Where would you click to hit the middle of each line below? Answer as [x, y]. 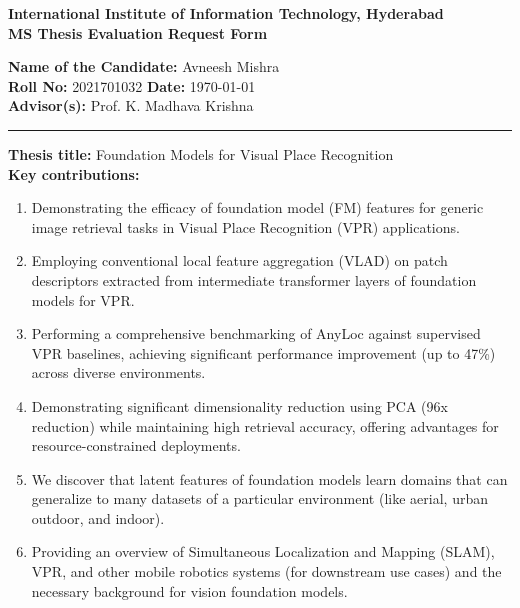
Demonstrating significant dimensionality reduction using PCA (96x [239, 405]
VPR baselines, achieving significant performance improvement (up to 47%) [263, 352]
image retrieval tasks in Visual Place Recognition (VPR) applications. [245, 226]
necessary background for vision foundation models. [189, 590]
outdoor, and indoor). [98, 517]
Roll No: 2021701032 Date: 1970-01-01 [132, 85]
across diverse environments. [118, 372]
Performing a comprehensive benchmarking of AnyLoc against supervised [256, 333]
